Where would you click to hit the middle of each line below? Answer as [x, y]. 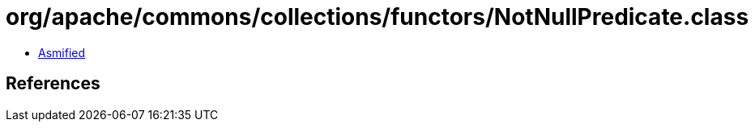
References [53, 84]
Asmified [62, 52]
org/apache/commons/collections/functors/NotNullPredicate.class [377, 17]
